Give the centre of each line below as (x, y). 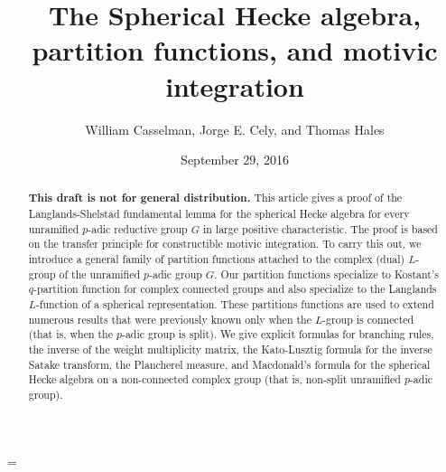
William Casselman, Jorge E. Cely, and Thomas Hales (235, 129)
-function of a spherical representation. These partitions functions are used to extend (235, 304)
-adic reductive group (138, 228)
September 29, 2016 (235, 160)
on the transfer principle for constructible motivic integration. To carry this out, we (225, 244)
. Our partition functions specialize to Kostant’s (326, 274)
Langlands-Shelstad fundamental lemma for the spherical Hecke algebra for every (219, 214)
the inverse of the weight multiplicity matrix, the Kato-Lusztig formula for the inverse (230, 349)
